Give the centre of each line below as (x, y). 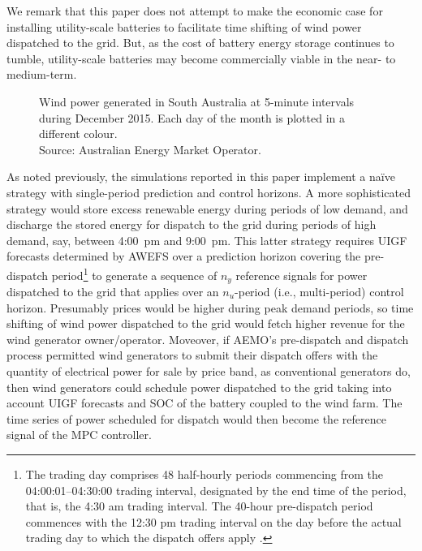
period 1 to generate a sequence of (134, 273)
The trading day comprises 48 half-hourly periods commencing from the (205, 474)
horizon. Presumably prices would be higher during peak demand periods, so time (210, 307)
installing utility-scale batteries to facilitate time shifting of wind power (184, 26)
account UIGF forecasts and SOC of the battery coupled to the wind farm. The (205, 403)
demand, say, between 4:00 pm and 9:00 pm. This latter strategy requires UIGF (207, 240)
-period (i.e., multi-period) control (319, 292)
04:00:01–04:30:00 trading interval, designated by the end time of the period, (216, 490)
